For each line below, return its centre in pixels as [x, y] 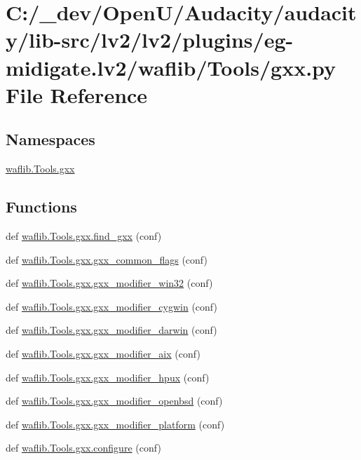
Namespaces [50, 139]
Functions [41, 207]
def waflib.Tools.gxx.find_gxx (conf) [84, 235]
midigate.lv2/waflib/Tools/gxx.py [171, 67]
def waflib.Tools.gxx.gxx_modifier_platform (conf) [115, 424]
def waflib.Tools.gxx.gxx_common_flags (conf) [107, 259]
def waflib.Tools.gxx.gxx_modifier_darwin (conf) [111, 330]
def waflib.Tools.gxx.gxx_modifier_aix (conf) [103, 353]
